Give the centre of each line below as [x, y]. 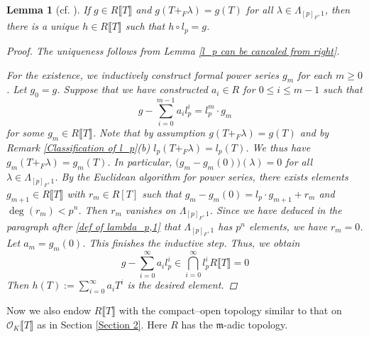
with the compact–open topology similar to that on [230, 310]
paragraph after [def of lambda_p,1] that [94, 226]
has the [197, 324]
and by [314, 133]
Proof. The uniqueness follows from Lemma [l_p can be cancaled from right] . [173, 50]
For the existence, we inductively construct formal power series [143, 74]
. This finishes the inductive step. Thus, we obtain [191, 243]
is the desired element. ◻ [182, 285]
